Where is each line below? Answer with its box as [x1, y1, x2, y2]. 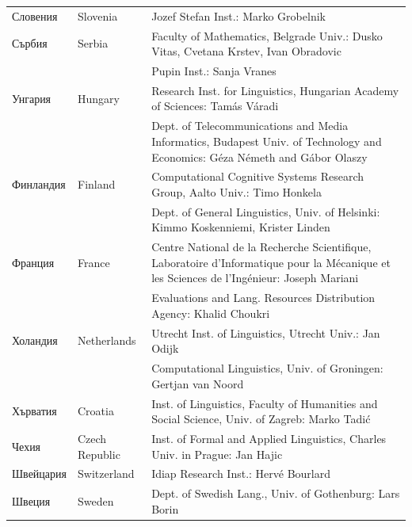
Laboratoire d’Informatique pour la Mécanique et [151, 254, 391, 270]
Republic [78, 445, 120, 462]
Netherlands [78, 332, 136, 349]
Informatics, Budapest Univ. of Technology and [151, 132, 382, 149]
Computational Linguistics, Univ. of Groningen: [151, 360, 383, 376]
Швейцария [12, 465, 67, 482]
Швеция [12, 493, 51, 510]
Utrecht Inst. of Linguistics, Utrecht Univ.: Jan [151, 324, 380, 341]
